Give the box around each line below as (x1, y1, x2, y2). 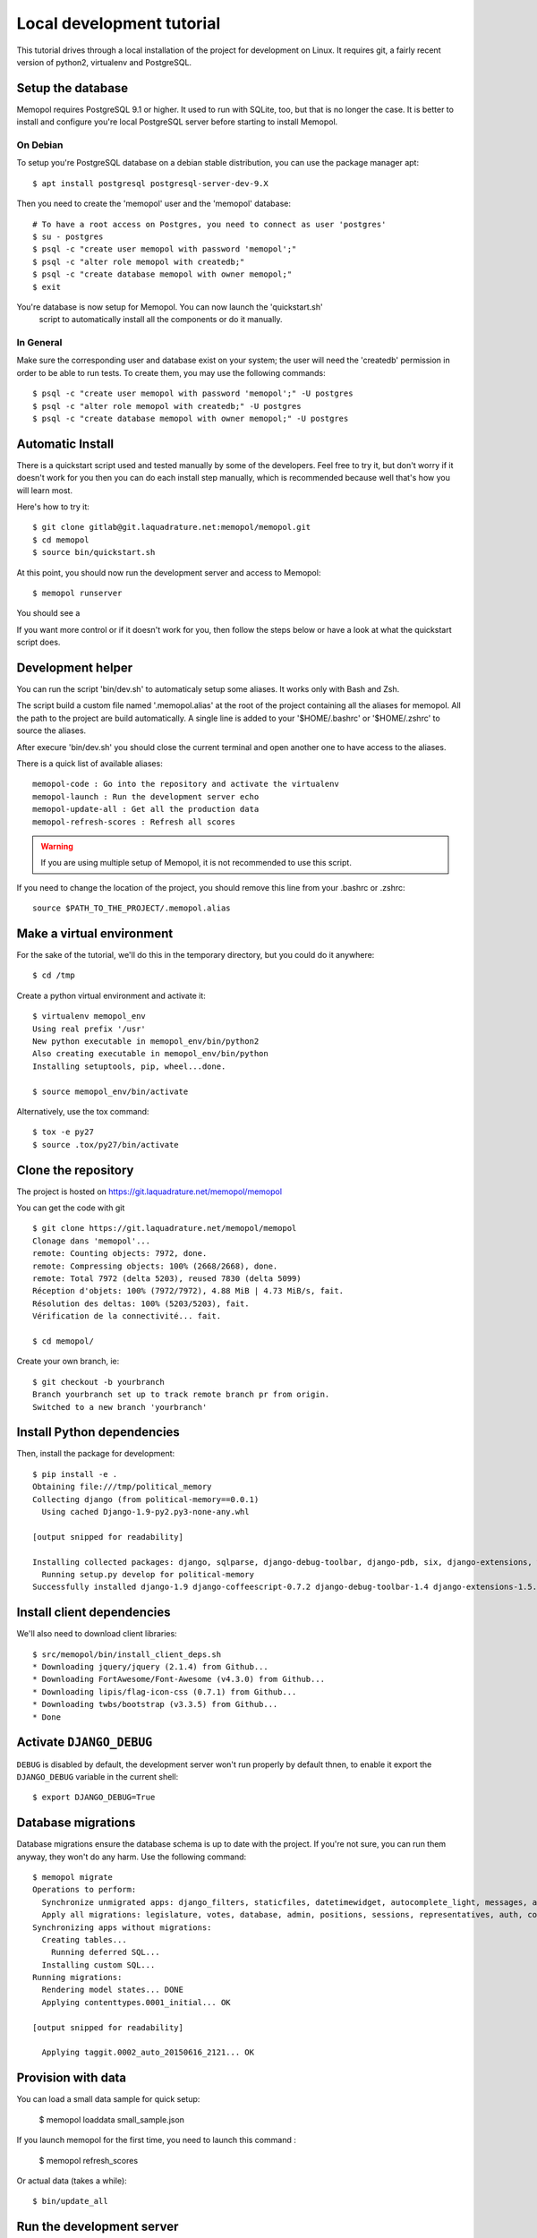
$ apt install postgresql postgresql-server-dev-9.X (32, 178, 268, 188)
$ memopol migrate (32, 1872, 114, 1882)
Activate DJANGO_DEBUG (16, 1735, 153, 1750)
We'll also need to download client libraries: (16, 1628, 178, 1639)
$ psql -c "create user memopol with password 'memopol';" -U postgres (32, 389, 354, 398)
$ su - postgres (32, 231, 104, 242)
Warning (40, 841, 73, 851)
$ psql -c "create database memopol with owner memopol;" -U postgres (32, 413, 349, 423)
